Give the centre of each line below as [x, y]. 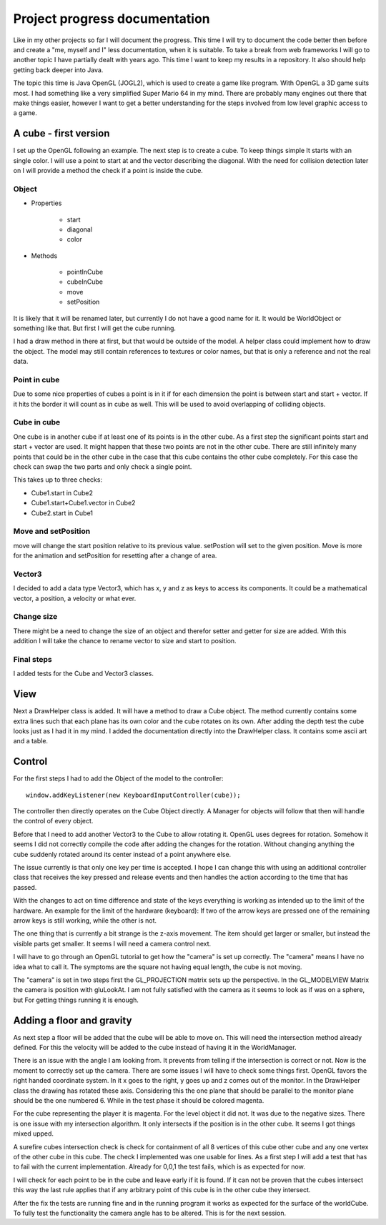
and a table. [31, 741]
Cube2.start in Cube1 [62, 513]
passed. [25, 887]
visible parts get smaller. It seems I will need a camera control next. [112, 943]
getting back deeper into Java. [58, 70]
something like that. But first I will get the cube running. [95, 328]
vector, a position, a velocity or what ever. [75, 598]
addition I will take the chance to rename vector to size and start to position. [125, 641]
